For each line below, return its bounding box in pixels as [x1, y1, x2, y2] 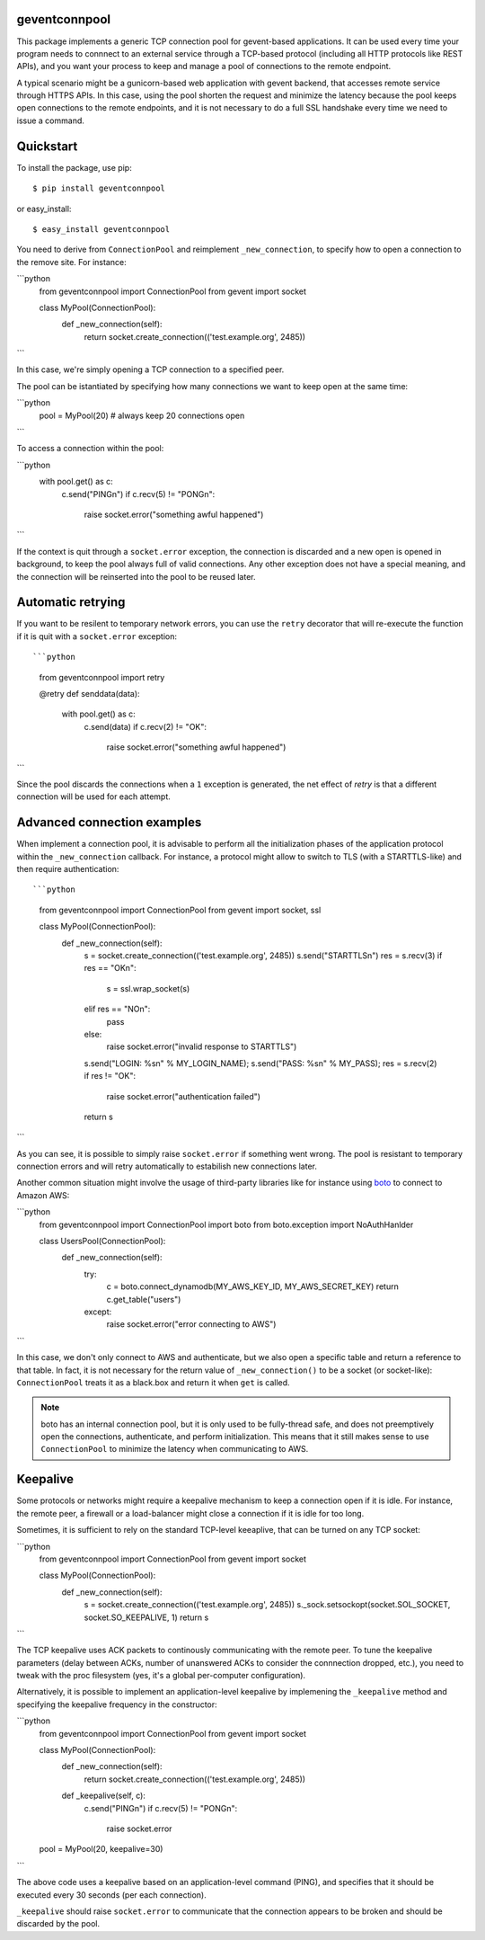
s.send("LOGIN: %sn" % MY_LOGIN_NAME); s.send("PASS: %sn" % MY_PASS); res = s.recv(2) [84, 1057, 437, 1069]
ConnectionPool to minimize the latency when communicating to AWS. [40, 1444, 309, 1455]
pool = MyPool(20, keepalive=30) [39, 1844, 163, 1855]
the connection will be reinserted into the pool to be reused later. [16, 571, 256, 582]
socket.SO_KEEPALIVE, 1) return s [84, 1612, 209, 1623]
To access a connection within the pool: [16, 443, 164, 454]
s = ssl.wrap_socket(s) [106, 983, 190, 993]
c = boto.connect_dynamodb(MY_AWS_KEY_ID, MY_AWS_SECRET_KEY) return [106, 1281, 399, 1292]
